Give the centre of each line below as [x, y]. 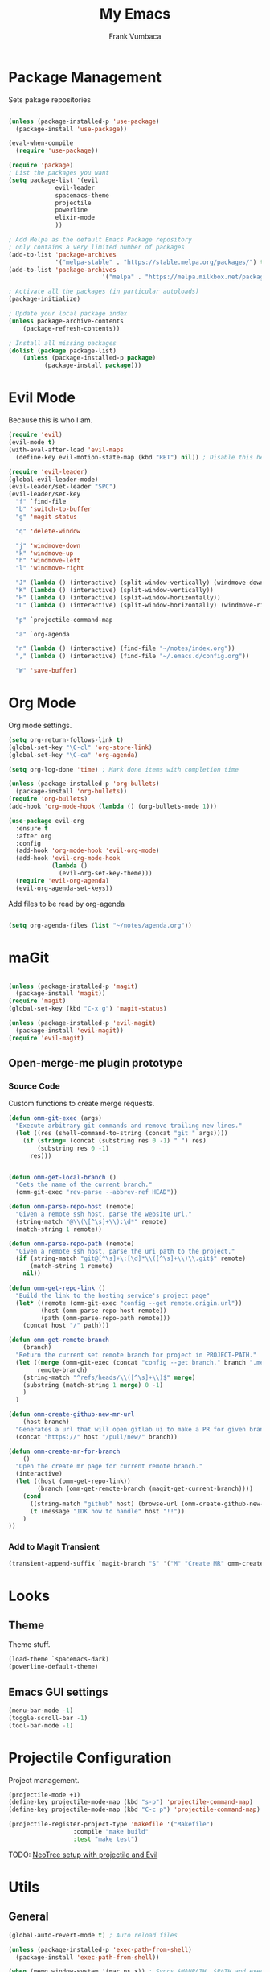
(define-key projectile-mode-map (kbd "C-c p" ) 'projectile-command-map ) [135, 1810]
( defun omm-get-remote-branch [59, 1340]
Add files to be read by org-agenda [67, 904]
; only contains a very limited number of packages [96, 247]
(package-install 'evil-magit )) [70, 1031]
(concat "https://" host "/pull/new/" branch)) [97, 1437]
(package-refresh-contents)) [72, 328]
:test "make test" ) [105, 1839]
